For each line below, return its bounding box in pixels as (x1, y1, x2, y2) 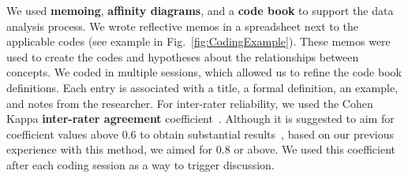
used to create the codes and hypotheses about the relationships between (6, 48, 359, 65)
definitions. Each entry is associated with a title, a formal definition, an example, (6, 79, 399, 95)
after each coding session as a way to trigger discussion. (6, 156, 275, 172)
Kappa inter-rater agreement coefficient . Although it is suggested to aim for (6, 110, 395, 127)
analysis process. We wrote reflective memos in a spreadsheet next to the (6, 17, 358, 34)
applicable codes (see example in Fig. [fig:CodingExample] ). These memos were (6, 33, 391, 50)
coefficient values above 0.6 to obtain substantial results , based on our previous (6, 125, 395, 142)
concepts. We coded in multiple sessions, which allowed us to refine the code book (6, 64, 402, 80)
